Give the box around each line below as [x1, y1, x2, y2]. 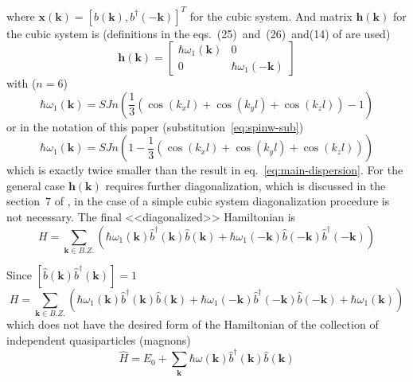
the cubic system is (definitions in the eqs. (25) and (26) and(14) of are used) [6, 25, 391, 41]
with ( [6, 75, 37, 92]
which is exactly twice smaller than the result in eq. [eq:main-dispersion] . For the [6, 162, 403, 178]
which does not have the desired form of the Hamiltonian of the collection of [6, 316, 379, 333]
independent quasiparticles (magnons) [6, 331, 191, 348]
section [6, 193, 41, 209]
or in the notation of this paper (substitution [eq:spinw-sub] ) [6, 118, 304, 134]
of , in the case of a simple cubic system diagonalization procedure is [54, 193, 390, 209]
